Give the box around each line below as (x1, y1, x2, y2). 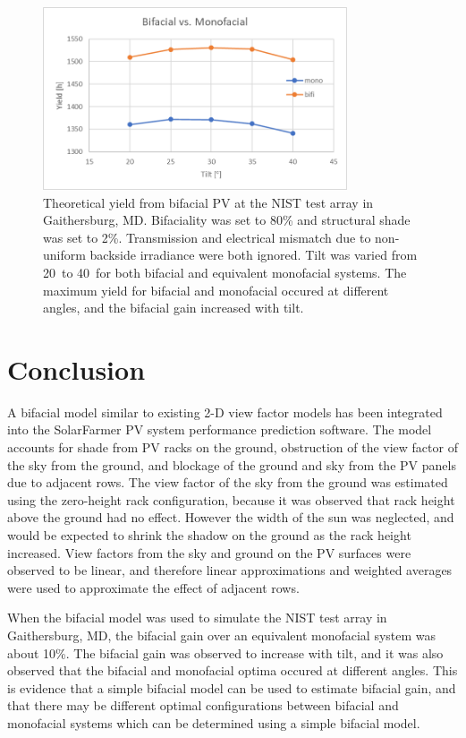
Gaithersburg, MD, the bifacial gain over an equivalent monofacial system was (7, 626, 436, 644)
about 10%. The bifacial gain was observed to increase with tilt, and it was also (7, 643, 444, 662)
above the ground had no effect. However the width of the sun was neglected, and (7, 508, 454, 527)
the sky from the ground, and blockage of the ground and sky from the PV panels (7, 455, 456, 474)
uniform (43, 245, 86, 264)
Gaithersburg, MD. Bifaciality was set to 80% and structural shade (43, 210, 411, 229)
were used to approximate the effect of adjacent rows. (7, 578, 300, 596)
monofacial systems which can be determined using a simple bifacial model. (7, 713, 420, 732)
